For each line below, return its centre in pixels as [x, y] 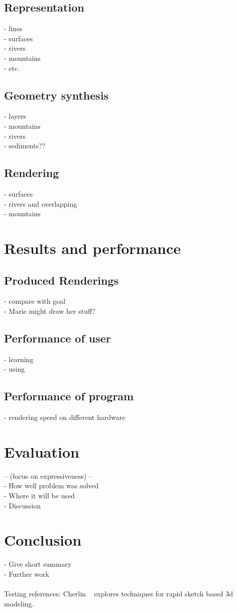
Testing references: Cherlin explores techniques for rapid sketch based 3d [119, 594]
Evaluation [42, 451]
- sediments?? [25, 146]
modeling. [19, 603]
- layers [15, 116]
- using [15, 369]
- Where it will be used [39, 495]
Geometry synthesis [56, 95]
